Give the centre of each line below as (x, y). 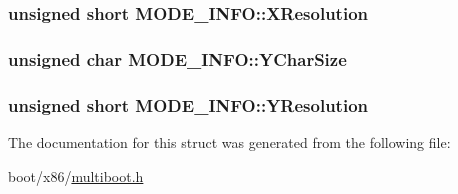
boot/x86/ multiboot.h (76, 175)
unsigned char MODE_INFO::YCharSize (177, 58)
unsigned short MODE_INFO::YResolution (188, 104)
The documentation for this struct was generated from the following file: (229, 141)
